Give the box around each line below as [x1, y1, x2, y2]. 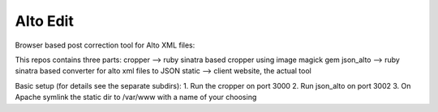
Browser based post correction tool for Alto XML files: [15, 40, 195, 50]
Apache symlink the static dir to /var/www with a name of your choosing [15, 93, 257, 102]
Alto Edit [15, 12, 75, 30]
